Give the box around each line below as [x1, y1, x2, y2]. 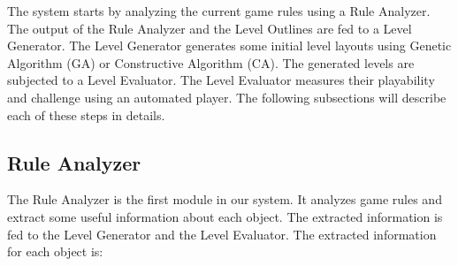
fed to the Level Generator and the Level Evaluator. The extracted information [7, 224, 437, 243]
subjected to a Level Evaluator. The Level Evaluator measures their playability [7, 71, 435, 89]
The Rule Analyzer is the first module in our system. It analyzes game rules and [7, 190, 442, 209]
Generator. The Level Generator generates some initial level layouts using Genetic [7, 36, 452, 55]
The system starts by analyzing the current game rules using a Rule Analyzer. [7, 2, 431, 19]
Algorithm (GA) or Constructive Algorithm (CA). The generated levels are [7, 53, 415, 72]
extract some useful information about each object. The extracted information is [7, 207, 443, 225]
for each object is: [7, 242, 103, 261]
